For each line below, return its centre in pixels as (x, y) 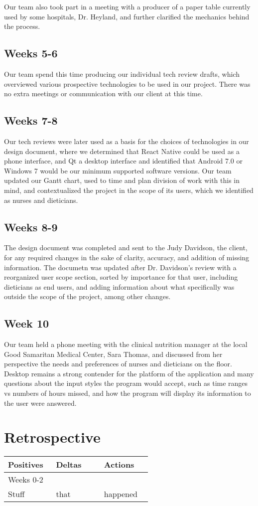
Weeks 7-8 (31, 120)
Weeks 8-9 (31, 227)
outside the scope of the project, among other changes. (87, 296)
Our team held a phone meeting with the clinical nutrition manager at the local (126, 344)
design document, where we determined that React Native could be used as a (122, 151)
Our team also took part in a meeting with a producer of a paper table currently (127, 6)
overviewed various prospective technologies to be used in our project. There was (127, 84)
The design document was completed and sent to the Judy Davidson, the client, (126, 248)
